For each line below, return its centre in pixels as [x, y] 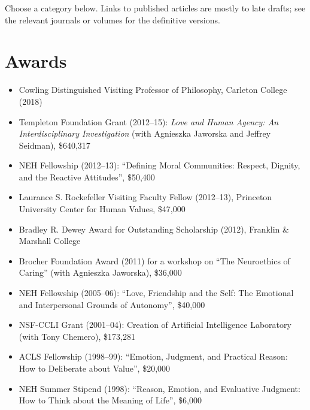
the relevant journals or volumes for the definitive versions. [113, 19]
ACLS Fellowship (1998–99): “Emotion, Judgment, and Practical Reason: [153, 356]
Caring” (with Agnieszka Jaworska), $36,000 [100, 272]
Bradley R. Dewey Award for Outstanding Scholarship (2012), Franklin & [154, 229]
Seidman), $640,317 [54, 145]
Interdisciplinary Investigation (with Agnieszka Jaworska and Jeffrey [145, 133]
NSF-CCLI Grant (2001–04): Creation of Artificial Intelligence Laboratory [155, 325]
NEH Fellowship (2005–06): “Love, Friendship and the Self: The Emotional [156, 293]
